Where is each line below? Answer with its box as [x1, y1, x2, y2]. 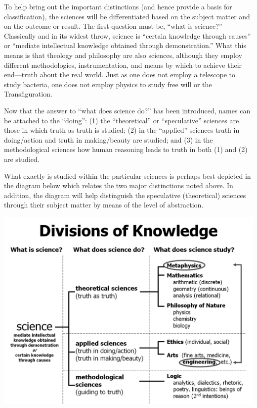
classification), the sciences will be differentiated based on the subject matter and [4, 11, 250, 21]
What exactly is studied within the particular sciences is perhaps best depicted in [4, 170, 251, 181]
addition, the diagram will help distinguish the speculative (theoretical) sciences [4, 190, 246, 200]
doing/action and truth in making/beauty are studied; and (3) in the [4, 134, 213, 145]
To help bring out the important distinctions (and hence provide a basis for [4, 1, 232, 11]
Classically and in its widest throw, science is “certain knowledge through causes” [4, 30, 251, 41]
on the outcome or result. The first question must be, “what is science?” [4, 21, 222, 31]
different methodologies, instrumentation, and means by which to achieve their [4, 59, 242, 70]
